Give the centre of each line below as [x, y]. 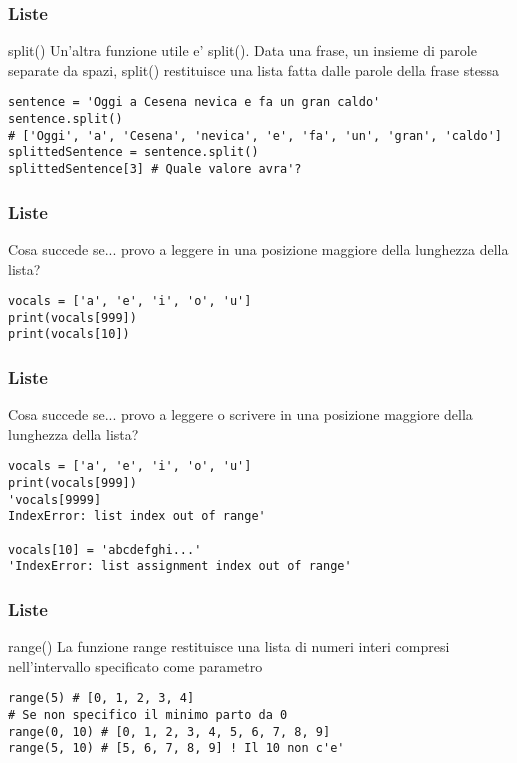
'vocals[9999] [55, 499]
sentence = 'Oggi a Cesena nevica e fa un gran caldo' [194, 102]
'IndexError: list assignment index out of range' [180, 566]
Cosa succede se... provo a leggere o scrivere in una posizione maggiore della [240, 414]
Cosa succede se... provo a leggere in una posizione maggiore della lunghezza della [258, 248]
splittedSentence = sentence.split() [133, 152]
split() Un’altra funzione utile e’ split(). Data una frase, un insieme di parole [242, 50]
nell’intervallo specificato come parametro [135, 665]
